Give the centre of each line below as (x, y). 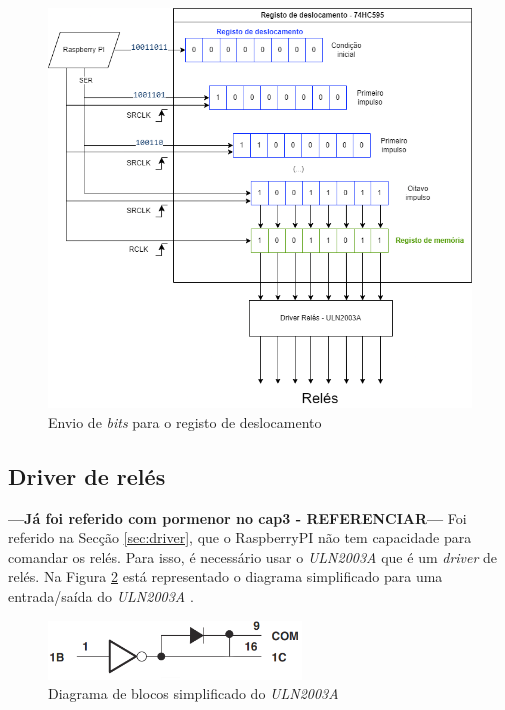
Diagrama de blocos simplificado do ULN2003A (193, 693)
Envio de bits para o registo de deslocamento (185, 421)
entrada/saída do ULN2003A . (101, 595)
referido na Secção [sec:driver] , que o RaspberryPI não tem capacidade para (240, 537)
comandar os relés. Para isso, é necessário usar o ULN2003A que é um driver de (253, 556)
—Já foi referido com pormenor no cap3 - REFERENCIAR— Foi (237, 517)
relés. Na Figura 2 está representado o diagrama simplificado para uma (225, 576)
